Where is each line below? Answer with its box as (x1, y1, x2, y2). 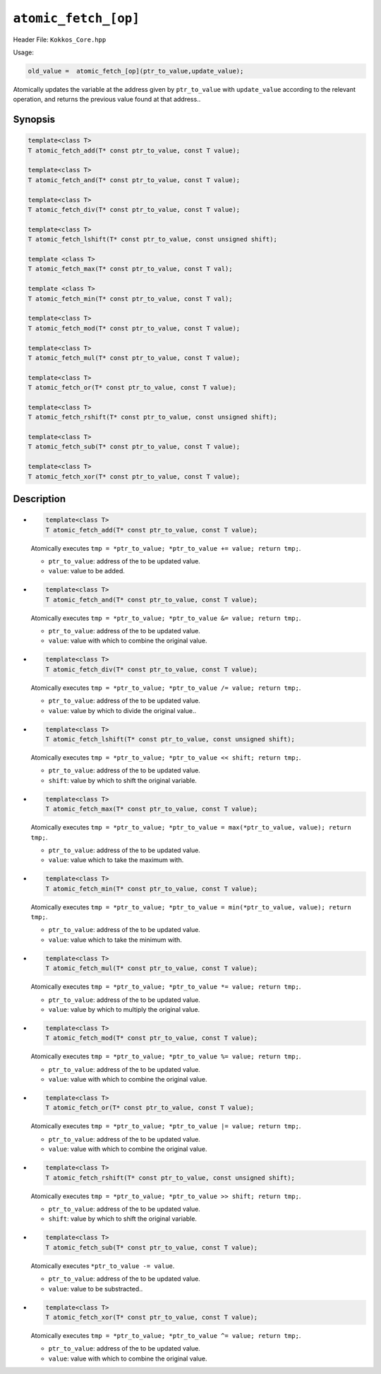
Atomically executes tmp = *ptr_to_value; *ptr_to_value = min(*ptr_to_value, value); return (30, 902, 352, 911)
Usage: (13, 48, 35, 56)
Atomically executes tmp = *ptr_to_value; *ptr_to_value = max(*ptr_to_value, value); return (30, 823, 352, 832)
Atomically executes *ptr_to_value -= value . (30, 1261, 175, 1270)
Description (13, 493, 66, 505)
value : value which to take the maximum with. (48, 856, 184, 864)
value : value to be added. (48, 567, 125, 575)
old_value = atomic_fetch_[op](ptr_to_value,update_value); (28, 67, 244, 75)
